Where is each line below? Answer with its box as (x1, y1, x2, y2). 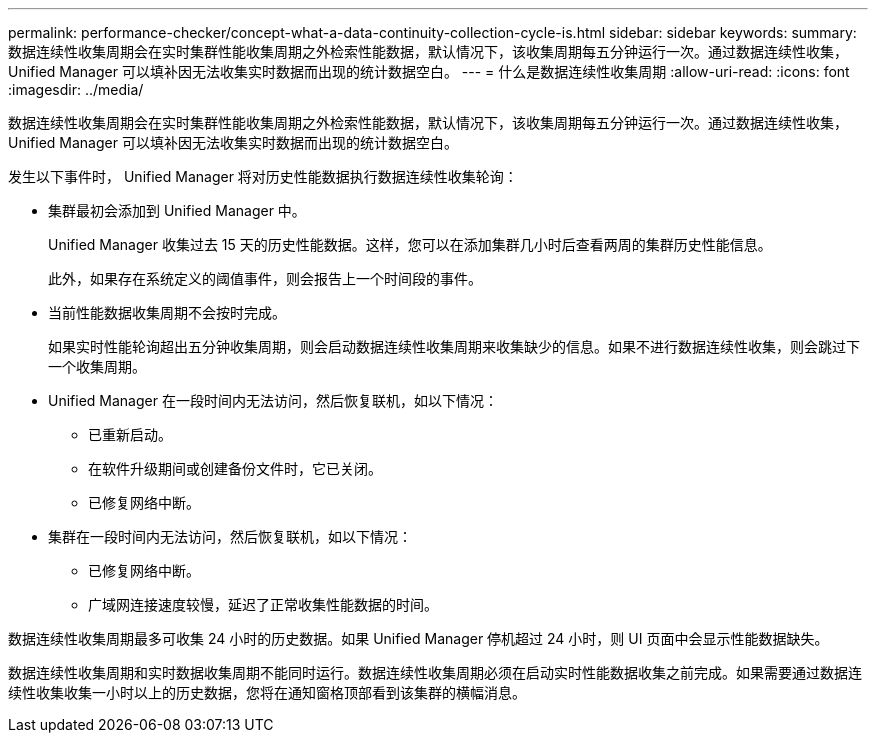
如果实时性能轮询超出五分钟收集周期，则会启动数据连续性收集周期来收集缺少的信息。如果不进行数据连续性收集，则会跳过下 (48, 338, 860, 355)
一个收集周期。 (48, 358, 146, 375)
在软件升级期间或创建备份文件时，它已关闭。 (88, 460, 382, 477)
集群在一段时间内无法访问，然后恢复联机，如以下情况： (48, 528, 412, 545)
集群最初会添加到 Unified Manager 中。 (48, 202, 306, 219)
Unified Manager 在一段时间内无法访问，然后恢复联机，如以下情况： (48, 392, 498, 409)
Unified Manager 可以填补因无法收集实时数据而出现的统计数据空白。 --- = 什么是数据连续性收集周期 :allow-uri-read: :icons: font (8, 63, 850, 80)
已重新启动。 (88, 426, 172, 443)
